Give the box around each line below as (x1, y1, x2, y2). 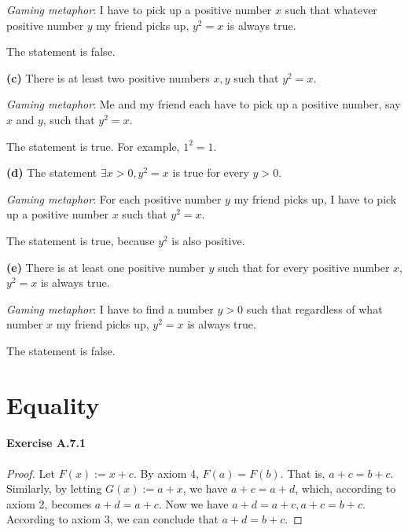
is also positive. (171, 232, 245, 248)
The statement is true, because (6, 232, 155, 248)
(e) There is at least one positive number (6, 259, 205, 275)
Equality (6, 388, 100, 420)
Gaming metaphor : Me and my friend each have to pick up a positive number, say (6, 96, 401, 112)
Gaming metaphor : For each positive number (6, 190, 222, 207)
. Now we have (158, 495, 229, 512)
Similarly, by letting (6, 480, 102, 497)
